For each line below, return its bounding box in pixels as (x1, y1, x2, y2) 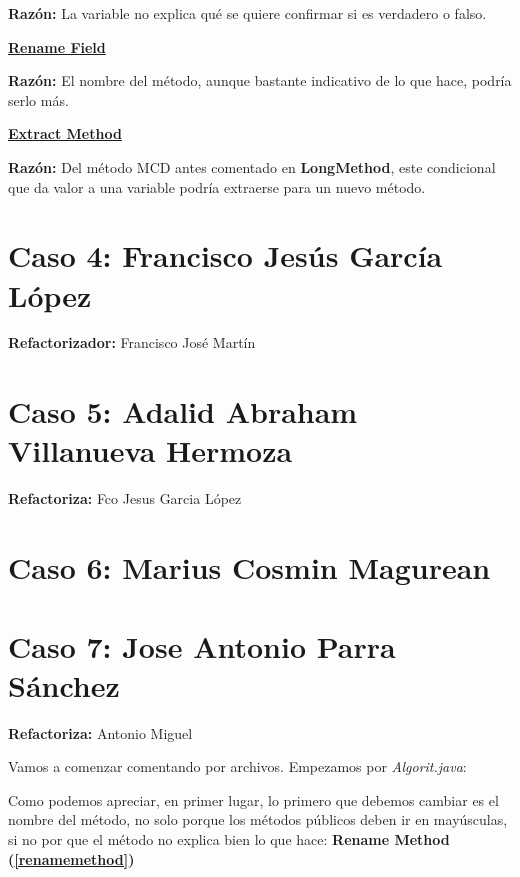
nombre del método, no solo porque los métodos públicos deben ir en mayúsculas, (8, 809, 508, 830)
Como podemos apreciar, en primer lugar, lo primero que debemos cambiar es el (8, 789, 499, 810)
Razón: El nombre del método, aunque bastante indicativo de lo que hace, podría (8, 70, 512, 91)
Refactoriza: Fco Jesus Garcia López (8, 488, 242, 509)
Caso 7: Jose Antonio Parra (8, 625, 396, 666)
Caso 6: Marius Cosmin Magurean (8, 547, 491, 588)
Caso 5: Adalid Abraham (8, 391, 358, 432)
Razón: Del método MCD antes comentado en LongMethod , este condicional (8, 156, 496, 177)
